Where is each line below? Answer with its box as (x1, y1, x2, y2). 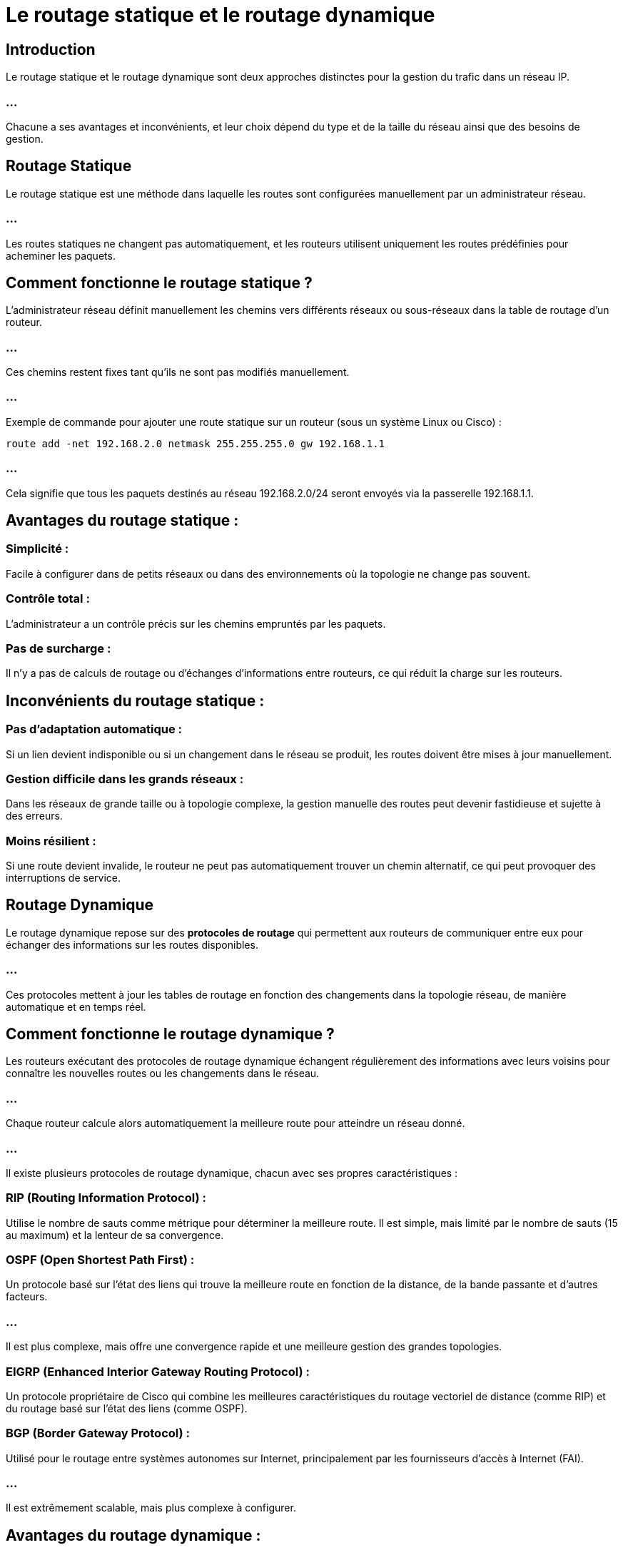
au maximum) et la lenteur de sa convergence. (6, 1228, 224, 1241)
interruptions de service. (6, 872, 121, 884)
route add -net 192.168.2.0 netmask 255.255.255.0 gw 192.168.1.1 (6, 437, 385, 449)
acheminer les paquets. (6, 249, 116, 262)
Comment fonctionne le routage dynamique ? (6, 1025, 335, 1044)
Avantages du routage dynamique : (6, 1526, 261, 1544)
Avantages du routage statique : (6, 511, 239, 530)
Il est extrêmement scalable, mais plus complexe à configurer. (6, 1501, 296, 1514)
